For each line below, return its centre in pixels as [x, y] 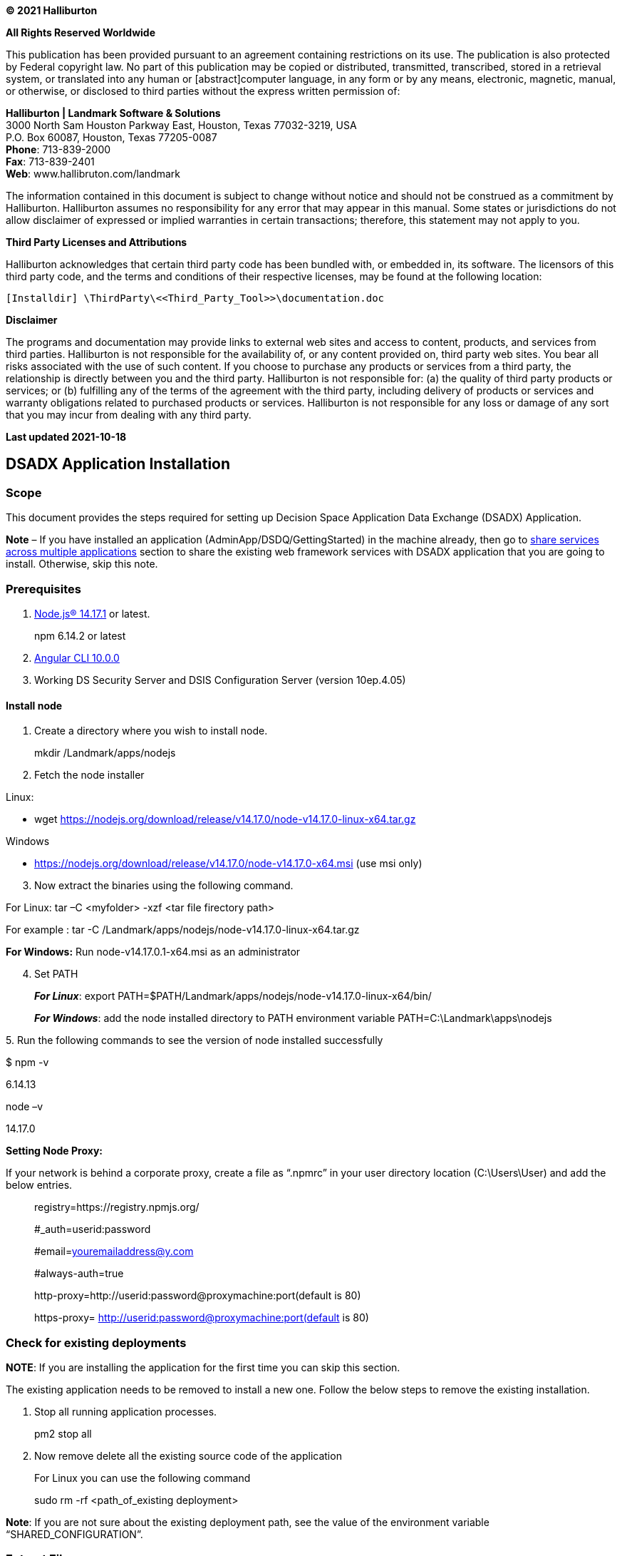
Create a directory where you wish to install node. [151, 731]
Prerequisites [43, 589]
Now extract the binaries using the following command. [164, 886]
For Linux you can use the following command [142, 1478]
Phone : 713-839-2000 [58, 149]
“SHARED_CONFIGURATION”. [74, 1534]
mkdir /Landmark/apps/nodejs [105, 753]
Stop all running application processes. [126, 1411]
